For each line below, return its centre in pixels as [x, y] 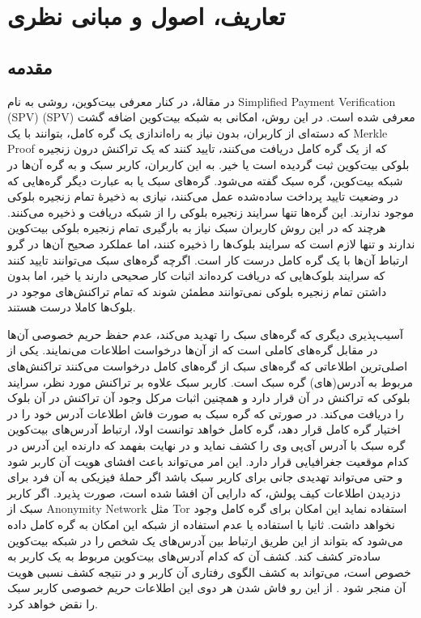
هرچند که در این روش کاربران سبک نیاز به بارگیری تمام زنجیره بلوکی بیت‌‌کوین [197, 228]
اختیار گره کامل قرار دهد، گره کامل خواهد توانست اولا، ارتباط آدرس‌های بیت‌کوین [204, 429]
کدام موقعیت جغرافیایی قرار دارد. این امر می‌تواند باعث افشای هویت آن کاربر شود [208, 461]
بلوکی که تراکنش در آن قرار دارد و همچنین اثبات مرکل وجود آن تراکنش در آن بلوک [209, 398]
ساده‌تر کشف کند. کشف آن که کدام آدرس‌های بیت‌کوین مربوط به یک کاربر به [194, 556]
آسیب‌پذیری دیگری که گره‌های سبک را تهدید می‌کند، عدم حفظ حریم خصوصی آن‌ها [205, 334]
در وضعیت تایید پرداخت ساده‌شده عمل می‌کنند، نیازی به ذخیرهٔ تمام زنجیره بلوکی [203, 196]
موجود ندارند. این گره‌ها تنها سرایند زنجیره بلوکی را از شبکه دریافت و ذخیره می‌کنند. [211, 212]
